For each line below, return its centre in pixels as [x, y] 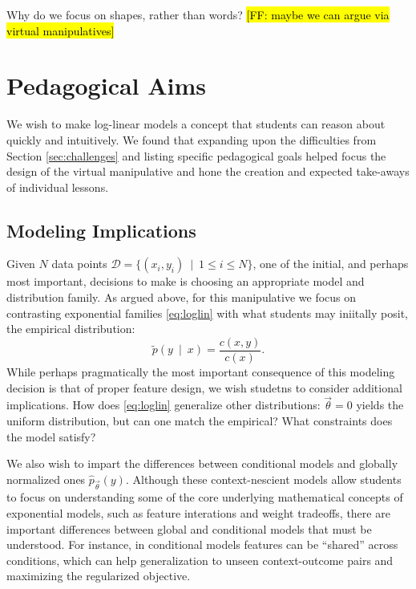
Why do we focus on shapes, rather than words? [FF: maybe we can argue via [198, 14]
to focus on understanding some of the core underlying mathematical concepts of [205, 497]
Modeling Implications [101, 230]
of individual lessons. [58, 187]
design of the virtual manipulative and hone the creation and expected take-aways [208, 171]
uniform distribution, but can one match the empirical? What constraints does [200, 420]
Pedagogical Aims [107, 85]
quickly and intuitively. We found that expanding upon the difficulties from [192, 139]
